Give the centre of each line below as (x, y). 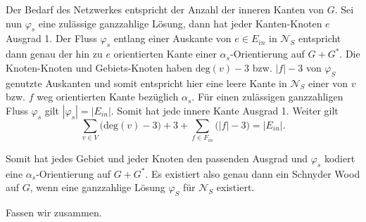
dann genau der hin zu (54, 54)
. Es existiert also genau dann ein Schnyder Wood (253, 173)
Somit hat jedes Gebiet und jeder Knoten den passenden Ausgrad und (157, 158)
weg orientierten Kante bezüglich (108, 97)
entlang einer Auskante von (172, 38)
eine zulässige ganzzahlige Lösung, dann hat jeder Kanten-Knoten (180, 23)
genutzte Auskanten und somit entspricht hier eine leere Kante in (146, 83)
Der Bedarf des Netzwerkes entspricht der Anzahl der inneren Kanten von (165, 9)
